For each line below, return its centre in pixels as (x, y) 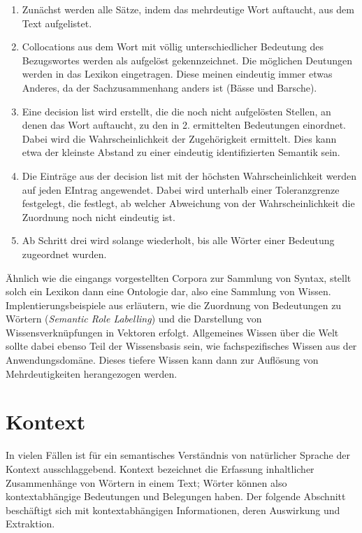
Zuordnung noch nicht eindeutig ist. (99, 216)
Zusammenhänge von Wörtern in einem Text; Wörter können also (146, 482)
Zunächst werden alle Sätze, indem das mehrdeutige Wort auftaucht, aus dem (188, 9)
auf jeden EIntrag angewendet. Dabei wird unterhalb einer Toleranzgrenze (181, 189)
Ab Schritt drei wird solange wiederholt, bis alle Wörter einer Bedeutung (178, 240)
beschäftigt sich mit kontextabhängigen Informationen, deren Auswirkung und (173, 510)
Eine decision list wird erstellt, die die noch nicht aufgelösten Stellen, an (176, 111)
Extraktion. (30, 524)
